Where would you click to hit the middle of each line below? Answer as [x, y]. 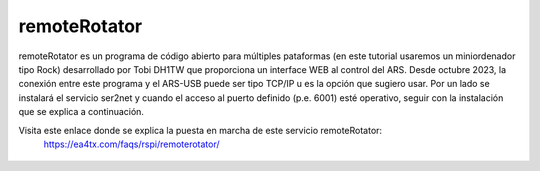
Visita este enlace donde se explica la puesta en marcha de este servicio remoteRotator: [200, 130]
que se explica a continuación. [81, 112]
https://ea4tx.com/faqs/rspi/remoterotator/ [131, 144]
